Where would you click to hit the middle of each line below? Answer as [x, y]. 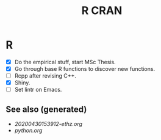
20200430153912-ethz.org [48, 124]
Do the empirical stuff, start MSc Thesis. [65, 62]
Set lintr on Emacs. [38, 90]
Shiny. [22, 83]
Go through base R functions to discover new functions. [85, 69]
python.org [28, 131]
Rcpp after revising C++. [45, 76]
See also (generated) [46, 109]
